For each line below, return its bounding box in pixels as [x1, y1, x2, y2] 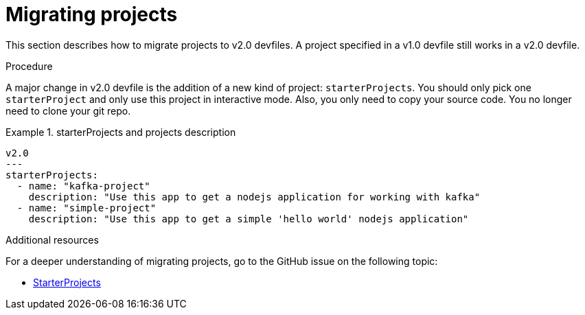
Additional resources [5, 233, 99, 246]
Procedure [5, 60, 53, 72]
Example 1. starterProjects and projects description [5, 126, 236, 138]
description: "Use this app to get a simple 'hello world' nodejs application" [28, 213, 469, 224]
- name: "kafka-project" [16, 180, 150, 191]
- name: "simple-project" [16, 202, 157, 213]
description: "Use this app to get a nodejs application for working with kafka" [28, 191, 481, 202]
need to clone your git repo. [5, 104, 131, 117]
